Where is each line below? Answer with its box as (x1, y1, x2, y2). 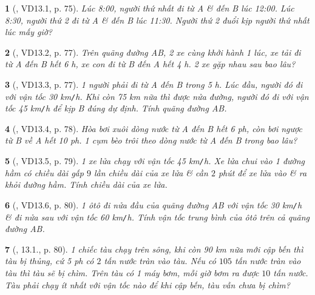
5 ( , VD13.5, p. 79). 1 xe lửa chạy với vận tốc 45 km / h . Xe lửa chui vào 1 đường (5, 154, 305, 167)
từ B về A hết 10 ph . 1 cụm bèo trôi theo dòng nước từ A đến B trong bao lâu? (5, 134, 297, 147)
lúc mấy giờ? (5, 25, 53, 38)
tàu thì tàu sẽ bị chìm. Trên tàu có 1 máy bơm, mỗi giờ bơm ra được (5, 267, 259, 279)
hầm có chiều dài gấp (5, 166, 84, 179)
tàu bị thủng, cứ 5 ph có (5, 254, 94, 267)
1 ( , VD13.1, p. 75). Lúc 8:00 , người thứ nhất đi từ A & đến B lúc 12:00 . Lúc (5, 2, 294, 14)
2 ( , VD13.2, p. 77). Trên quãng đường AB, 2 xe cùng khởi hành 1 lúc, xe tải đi (5, 45, 301, 58)
